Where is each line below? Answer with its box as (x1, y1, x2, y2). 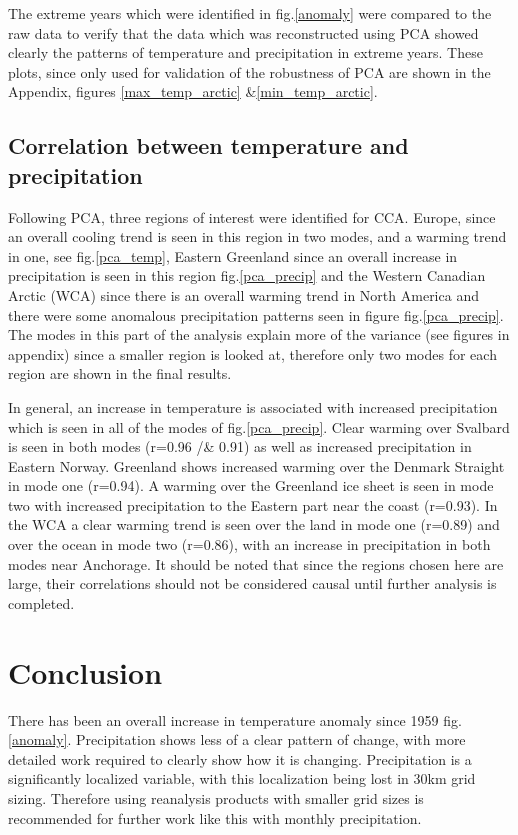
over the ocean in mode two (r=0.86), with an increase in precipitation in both (8, 534, 491, 555)
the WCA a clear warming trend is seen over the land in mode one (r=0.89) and (8, 514, 500, 535)
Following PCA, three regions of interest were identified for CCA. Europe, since (8, 206, 496, 227)
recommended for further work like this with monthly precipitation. (8, 807, 422, 828)
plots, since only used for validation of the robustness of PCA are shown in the (8, 61, 491, 82)
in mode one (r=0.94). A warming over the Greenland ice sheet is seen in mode (8, 475, 494, 496)
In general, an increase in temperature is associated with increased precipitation (8, 396, 498, 417)
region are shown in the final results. (8, 363, 232, 384)
